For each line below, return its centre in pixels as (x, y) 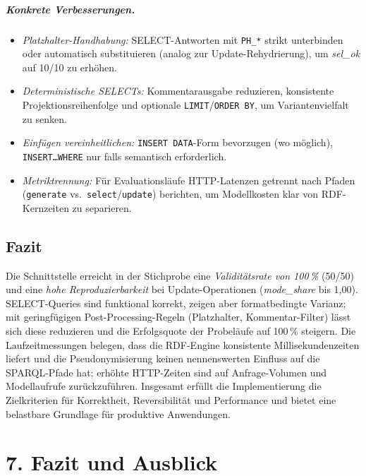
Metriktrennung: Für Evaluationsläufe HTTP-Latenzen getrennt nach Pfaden (189, 180)
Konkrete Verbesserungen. (71, 9)
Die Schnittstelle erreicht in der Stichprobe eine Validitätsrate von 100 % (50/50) (180, 275)
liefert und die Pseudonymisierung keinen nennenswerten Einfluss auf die (163, 358)
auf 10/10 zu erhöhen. (70, 67)
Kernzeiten (45, 207)
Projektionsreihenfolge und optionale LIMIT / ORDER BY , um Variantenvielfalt (185, 105)
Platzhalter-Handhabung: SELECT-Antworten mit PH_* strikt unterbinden (183, 39)
